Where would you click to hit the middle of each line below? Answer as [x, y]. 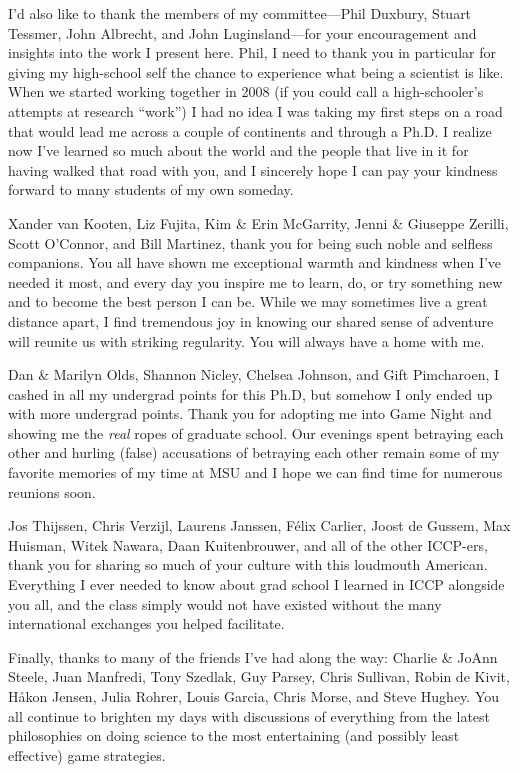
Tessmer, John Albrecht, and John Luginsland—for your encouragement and [242, 32]
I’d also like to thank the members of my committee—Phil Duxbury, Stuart [240, 13]
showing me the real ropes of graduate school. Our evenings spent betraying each [256, 432]
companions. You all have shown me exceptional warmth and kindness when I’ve [255, 262]
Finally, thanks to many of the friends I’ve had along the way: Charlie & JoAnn [253, 656]
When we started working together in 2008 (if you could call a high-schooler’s [246, 91]
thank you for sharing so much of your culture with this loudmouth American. [248, 564]
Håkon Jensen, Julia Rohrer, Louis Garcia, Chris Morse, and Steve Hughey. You [254, 696]
